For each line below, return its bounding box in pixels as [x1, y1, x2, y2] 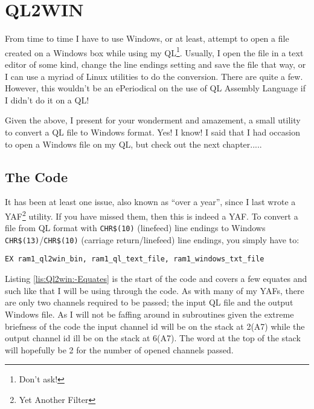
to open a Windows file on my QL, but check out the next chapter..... [5, 137, 262, 150]
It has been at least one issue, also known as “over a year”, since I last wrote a [5, 195, 296, 208]
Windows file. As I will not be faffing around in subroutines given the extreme [5, 307, 294, 320]
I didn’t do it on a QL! [5, 93, 89, 106]
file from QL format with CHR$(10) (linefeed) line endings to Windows [5, 221, 266, 234]
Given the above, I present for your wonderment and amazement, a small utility [5, 114, 301, 126]
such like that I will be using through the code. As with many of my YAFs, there [5, 284, 304, 296]
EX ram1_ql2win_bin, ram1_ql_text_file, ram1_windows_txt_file [5, 255, 264, 264]
